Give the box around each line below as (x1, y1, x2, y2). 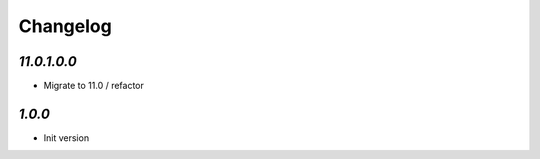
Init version (43, 131, 90, 144)
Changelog (18, 15, 112, 37)
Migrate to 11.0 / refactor (43, 80, 145, 92)
